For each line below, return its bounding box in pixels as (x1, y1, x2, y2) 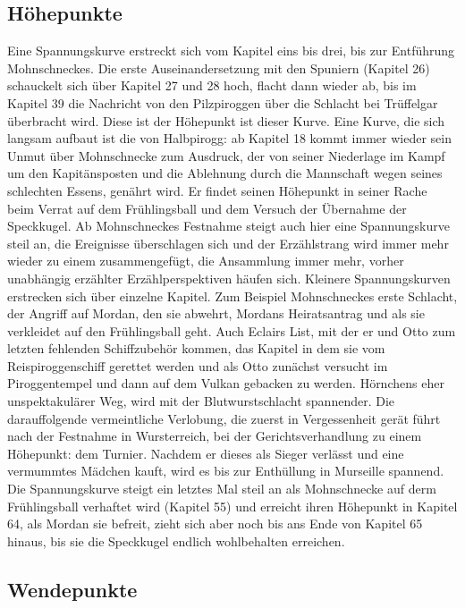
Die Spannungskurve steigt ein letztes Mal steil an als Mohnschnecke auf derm (7, 479, 436, 498)
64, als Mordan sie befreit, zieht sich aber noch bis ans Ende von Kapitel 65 (7, 514, 423, 533)
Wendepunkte (7, 575, 138, 603)
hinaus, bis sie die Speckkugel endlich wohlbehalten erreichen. (7, 531, 345, 550)
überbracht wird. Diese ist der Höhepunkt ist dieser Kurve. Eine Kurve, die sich (7, 111, 445, 130)
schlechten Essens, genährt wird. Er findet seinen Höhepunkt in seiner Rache (7, 181, 427, 199)
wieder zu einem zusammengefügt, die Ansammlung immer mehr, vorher (7, 251, 404, 270)
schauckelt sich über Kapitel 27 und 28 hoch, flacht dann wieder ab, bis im (7, 76, 417, 95)
